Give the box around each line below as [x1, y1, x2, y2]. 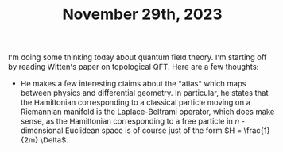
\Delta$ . [40, 135, 68, 145]
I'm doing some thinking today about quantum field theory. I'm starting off [8, 52, 267, 63]
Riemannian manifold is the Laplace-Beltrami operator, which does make [20, 107, 275, 117]
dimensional [20, 126, 64, 135]
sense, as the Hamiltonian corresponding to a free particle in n [20, 116, 240, 126]
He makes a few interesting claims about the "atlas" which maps [20, 78, 247, 89]
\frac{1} [243, 126, 270, 135]
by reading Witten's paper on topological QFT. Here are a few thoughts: [8, 62, 259, 72]
